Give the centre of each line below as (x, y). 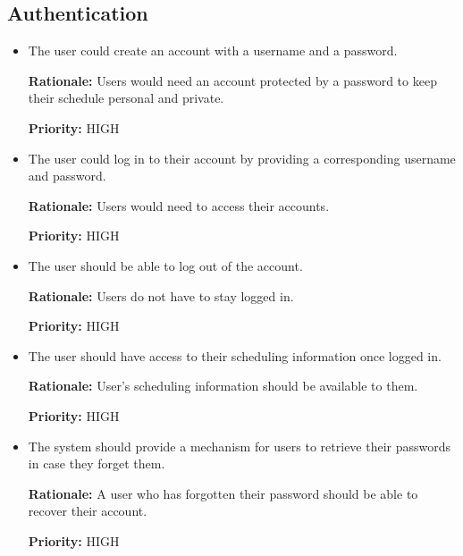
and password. (67, 176)
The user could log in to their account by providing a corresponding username (242, 158)
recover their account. (88, 511)
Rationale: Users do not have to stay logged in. (161, 295)
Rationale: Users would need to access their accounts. (179, 205)
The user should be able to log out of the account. (165, 265)
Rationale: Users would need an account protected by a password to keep (232, 80)
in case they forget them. (97, 463)
